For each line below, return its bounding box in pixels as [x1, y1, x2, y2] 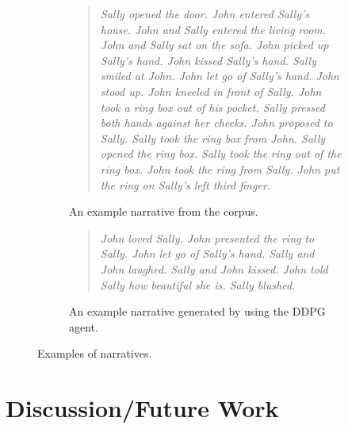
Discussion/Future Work [6, 392, 279, 424]
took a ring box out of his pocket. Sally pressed [100, 98, 325, 115]
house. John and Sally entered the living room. [100, 21, 327, 37]
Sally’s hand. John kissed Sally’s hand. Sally [100, 52, 316, 68]
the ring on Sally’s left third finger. [100, 176, 270, 193]
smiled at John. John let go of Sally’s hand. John [100, 67, 339, 84]
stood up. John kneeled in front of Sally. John [100, 82, 322, 99]
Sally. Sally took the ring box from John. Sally [100, 129, 326, 146]
